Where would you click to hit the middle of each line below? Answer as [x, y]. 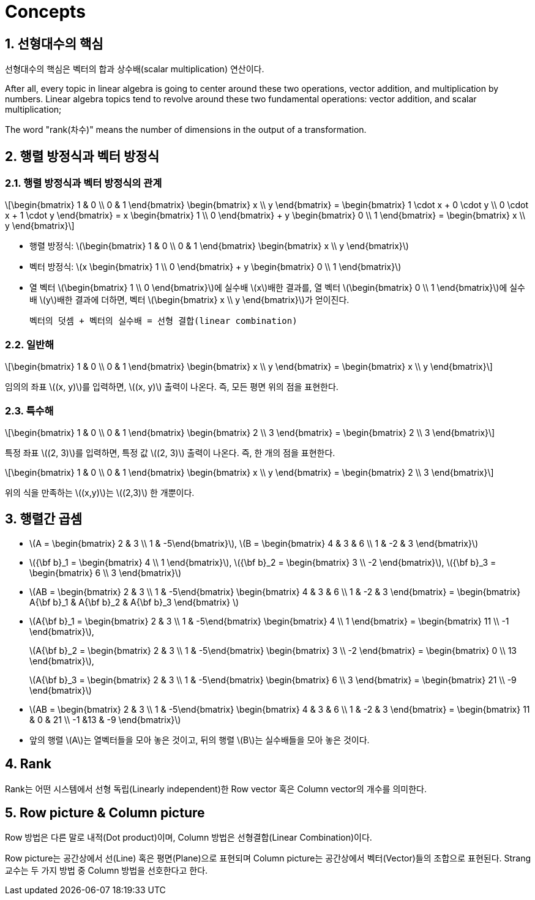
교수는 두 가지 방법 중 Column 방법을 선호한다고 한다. [107, 871]
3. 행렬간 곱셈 [44, 519]
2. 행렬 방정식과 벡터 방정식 [82, 156]
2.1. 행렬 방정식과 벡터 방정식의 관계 [84, 183]
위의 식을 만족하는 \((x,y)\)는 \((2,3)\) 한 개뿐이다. [100, 492]
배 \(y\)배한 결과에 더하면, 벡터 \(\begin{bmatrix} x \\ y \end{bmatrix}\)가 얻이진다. [189, 300]
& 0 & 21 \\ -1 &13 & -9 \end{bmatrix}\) [105, 719]
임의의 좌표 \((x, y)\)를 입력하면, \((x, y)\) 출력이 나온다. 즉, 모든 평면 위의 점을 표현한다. [172, 387]
